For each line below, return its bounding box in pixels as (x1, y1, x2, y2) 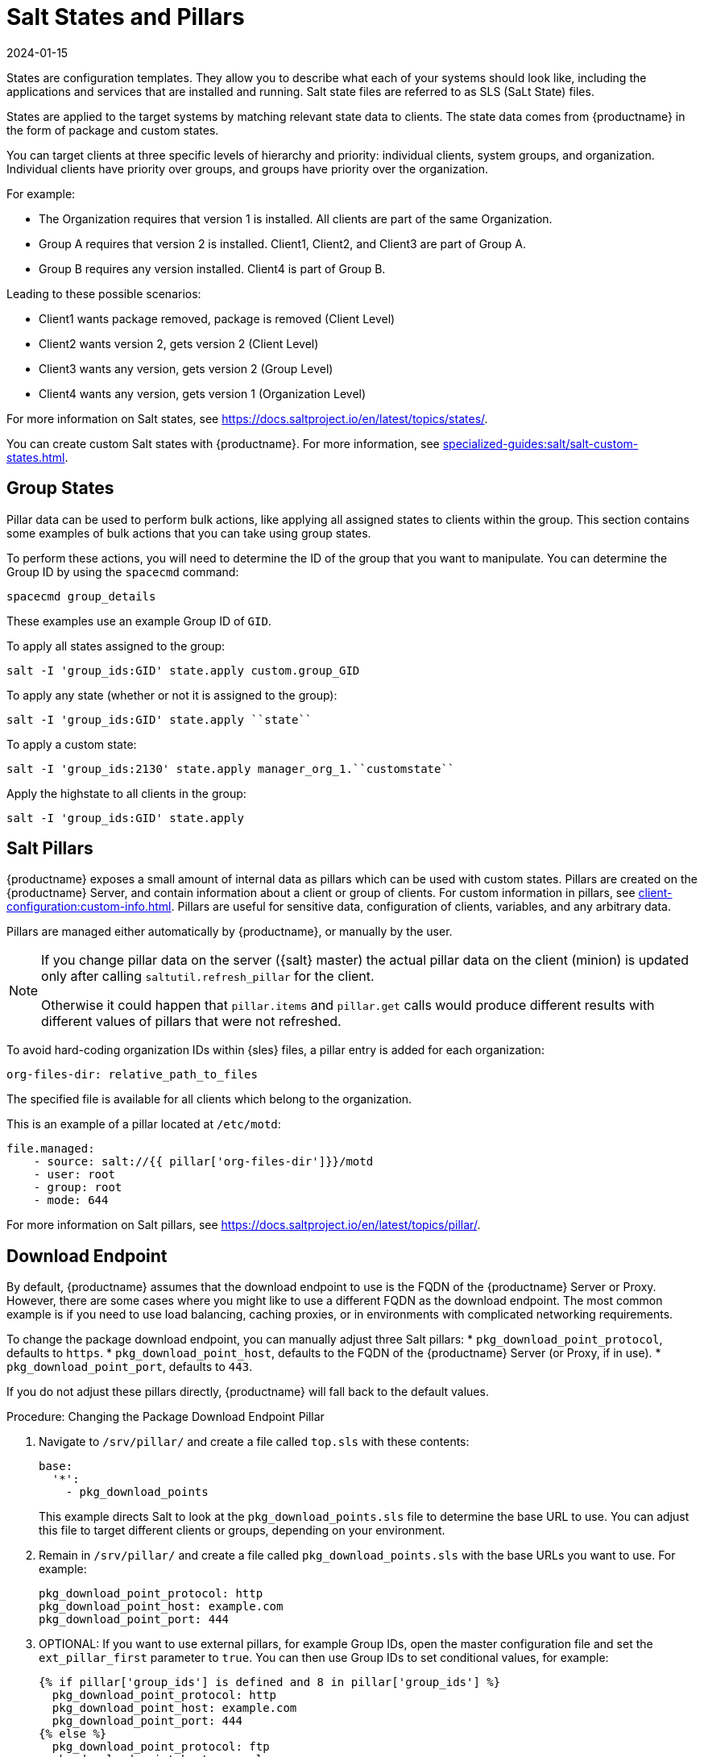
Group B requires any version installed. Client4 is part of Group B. (39, 261, 386, 276)
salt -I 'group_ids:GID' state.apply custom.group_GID (6, 663, 360, 677)
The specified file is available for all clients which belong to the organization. (6, 1092, 412, 1107)
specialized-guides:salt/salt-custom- (442, 436, 639, 451)
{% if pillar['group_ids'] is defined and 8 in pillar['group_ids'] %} (39, 1676, 501, 1689)
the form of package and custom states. (6, 123, 219, 137)
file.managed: (6, 1142, 95, 1156)
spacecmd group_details (6, 589, 156, 603)
